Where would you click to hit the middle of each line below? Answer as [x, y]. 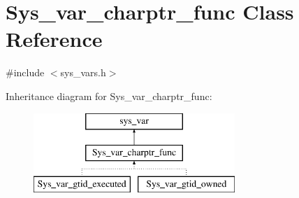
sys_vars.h [83, 72]
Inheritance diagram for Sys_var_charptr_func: [109, 96]
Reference [54, 39]
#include [25, 72]
